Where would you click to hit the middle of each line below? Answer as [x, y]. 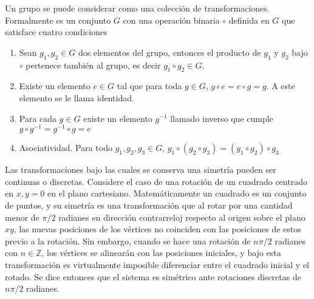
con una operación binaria [171, 20]
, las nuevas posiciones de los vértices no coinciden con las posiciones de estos [157, 229]
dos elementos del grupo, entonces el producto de [170, 52]
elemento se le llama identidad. [77, 97]
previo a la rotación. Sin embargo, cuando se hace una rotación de [128, 240]
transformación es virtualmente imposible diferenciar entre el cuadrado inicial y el [157, 264]
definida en [249, 20]
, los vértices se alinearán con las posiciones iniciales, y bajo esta [161, 253]
